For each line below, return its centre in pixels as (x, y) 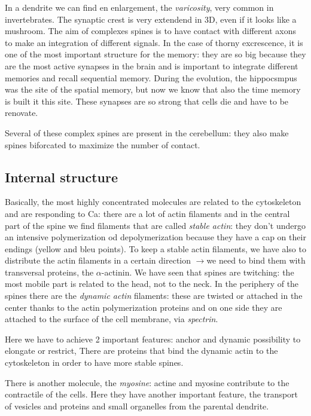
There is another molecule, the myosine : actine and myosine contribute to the (147, 382)
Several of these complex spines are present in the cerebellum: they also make (147, 132)
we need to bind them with (256, 260)
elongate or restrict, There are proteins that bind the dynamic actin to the (141, 351)
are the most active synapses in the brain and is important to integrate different (152, 65)
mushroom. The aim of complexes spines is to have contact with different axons (150, 31)
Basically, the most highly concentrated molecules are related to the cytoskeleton (153, 202)
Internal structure (62, 177)
